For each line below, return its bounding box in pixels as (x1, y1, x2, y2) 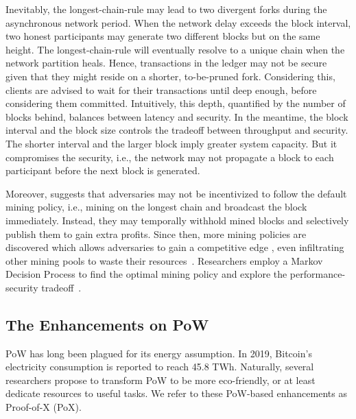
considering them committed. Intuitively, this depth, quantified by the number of (5, 96, 346, 110)
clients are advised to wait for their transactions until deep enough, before (5, 82, 317, 97)
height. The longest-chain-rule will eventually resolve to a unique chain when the (5, 42, 345, 56)
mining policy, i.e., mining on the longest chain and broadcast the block (5, 200, 307, 214)
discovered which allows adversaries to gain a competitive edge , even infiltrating (5, 240, 344, 254)
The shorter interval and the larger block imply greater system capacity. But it (5, 136, 337, 150)
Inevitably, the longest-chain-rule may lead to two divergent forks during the (5, 2, 327, 16)
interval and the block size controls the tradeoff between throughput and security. (5, 123, 348, 137)
